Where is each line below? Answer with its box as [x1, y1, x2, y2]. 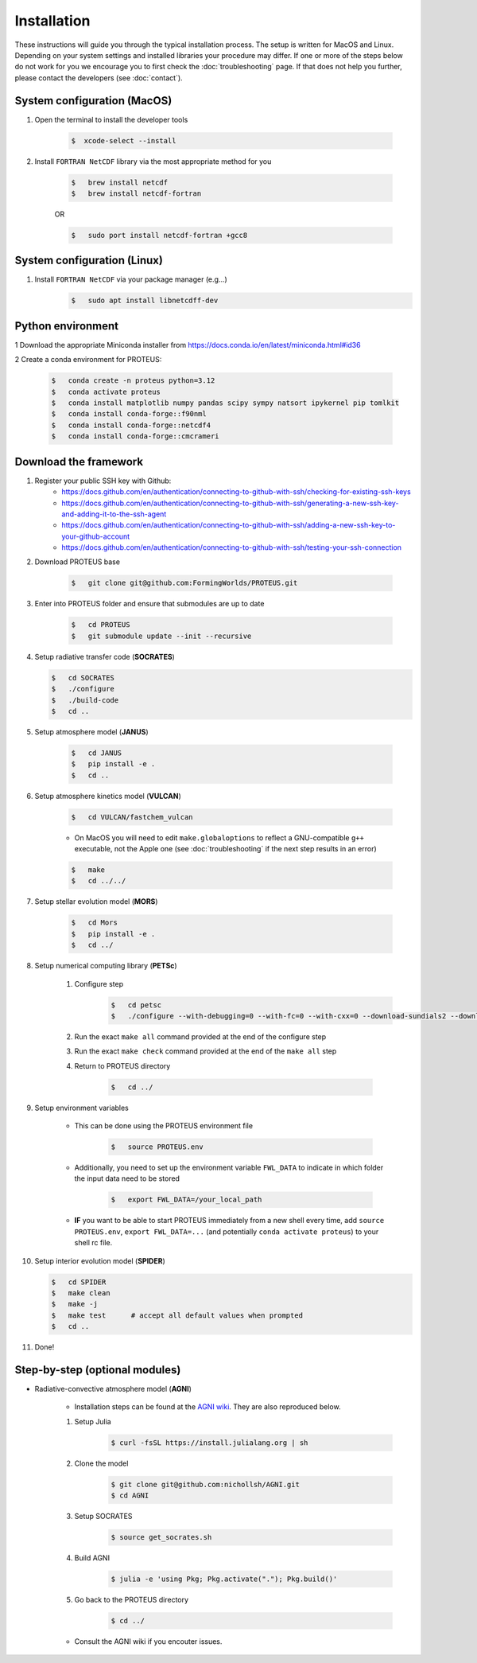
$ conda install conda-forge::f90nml [51, 410, 207, 419]
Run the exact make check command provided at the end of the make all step [74, 1046, 337, 1056]
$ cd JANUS [71, 748, 122, 758]
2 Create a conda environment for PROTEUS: [14, 355, 162, 364]
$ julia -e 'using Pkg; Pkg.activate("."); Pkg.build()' [111, 1575, 338, 1583]
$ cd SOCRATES [51, 673, 115, 682]
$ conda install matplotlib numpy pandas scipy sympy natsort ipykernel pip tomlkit [51, 399, 400, 407]
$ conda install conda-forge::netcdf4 [51, 420, 211, 430]
